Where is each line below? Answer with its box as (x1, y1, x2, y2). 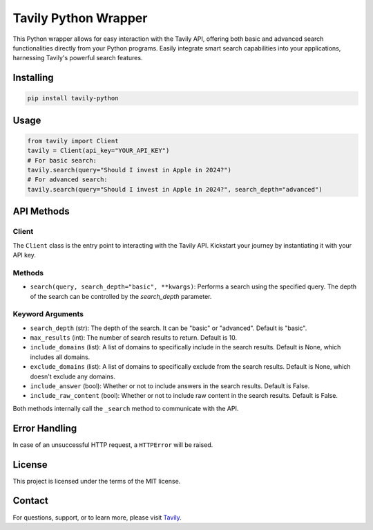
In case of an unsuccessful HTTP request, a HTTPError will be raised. (12, 440, 213, 449)
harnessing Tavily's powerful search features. (12, 54, 143, 62)
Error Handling (12, 422, 77, 434)
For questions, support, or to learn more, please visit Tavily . (12, 513, 182, 522)
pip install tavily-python (27, 94, 119, 102)
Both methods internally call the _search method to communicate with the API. (12, 404, 239, 412)
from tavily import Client (27, 137, 119, 145)
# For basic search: (27, 156, 97, 164)
